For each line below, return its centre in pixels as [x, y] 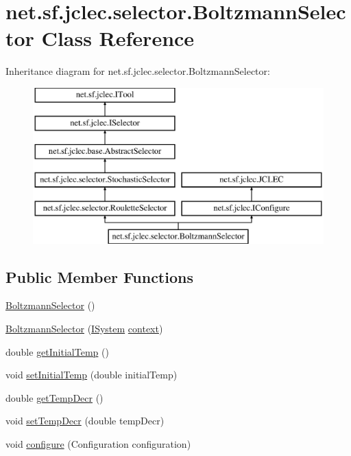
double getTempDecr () [55, 397]
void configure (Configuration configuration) [98, 444]
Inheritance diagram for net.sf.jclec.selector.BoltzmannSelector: [138, 71]
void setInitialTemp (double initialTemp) [92, 375]
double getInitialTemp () [57, 351]
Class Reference [118, 38]
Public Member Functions [99, 276]
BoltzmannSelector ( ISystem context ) [84, 329]
